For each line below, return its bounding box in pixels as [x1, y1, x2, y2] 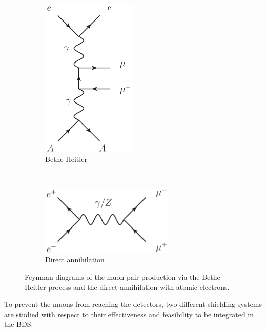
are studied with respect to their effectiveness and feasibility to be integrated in [4, 308, 254, 319]
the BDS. [4, 319, 33, 329]
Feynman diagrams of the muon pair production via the [25, 272, 200, 282]
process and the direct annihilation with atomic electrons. [48, 281, 230, 292]
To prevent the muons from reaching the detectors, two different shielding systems [4, 299, 262, 309]
